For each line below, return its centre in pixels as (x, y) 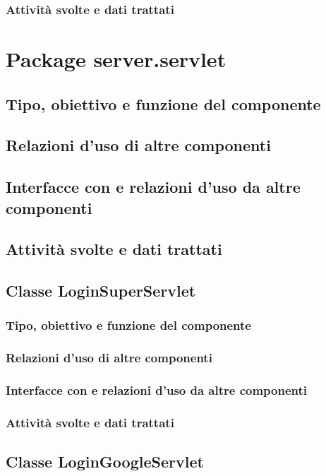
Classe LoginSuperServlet (101, 291)
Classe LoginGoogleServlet (105, 462)
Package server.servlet (116, 59)
